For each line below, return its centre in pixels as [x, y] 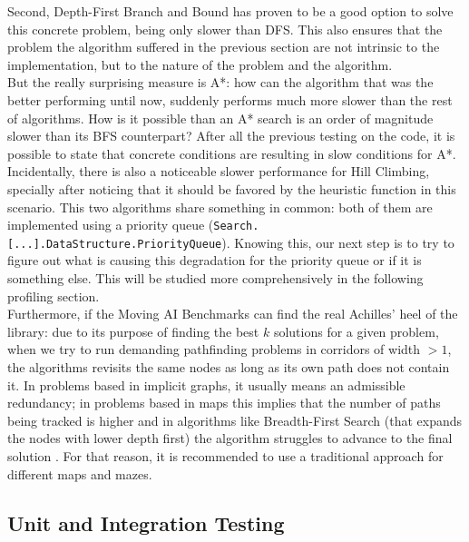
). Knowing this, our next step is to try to [338, 242]
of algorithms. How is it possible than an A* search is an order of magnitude [220, 118]
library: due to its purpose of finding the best [133, 331]
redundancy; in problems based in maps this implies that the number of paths [224, 403]
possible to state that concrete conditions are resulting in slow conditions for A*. [232, 153]
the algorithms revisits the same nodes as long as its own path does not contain [229, 367]
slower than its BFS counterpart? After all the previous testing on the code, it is [231, 136]
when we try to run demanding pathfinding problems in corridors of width [214, 349]
